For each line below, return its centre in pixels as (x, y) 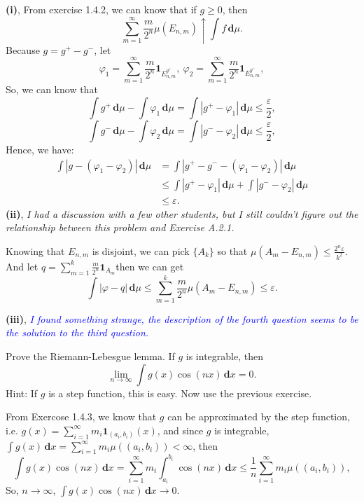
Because (23, 49)
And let (22, 266)
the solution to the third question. (77, 332)
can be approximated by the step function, (259, 416)
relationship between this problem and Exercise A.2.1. (120, 227)
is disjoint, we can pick (141, 250)
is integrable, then (224, 356)
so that (232, 250)
